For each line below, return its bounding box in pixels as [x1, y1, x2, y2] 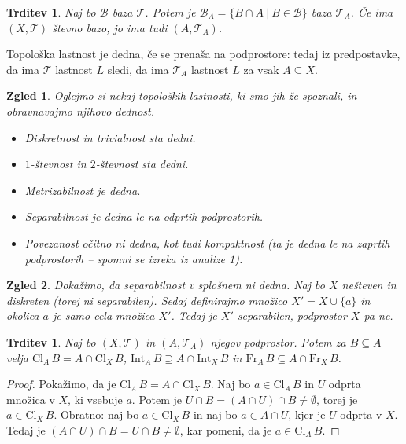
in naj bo [193, 406, 238, 423]
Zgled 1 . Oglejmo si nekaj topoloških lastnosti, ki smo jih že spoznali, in [6, 87, 357, 104]
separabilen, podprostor [237, 307, 347, 324]
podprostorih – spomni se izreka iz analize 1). [24, 250, 243, 266]
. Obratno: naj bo [54, 406, 139, 423]
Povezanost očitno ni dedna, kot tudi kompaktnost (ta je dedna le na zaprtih [24, 234, 390, 251]
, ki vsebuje [68, 391, 123, 407]
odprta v [340, 406, 382, 423]
